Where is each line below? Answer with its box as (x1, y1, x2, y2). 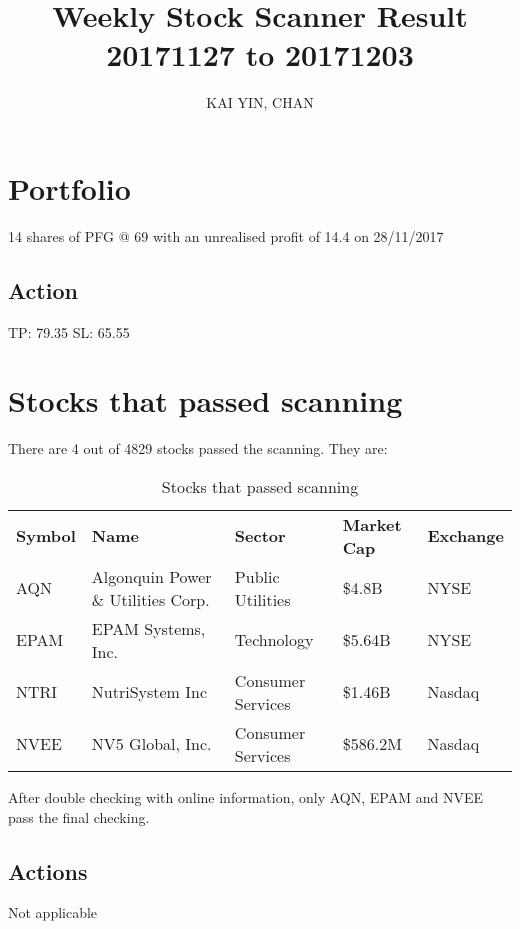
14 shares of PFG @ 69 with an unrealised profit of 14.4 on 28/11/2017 (8, 225, 444, 246)
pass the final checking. (8, 806, 150, 827)
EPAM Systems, (91, 616, 206, 640)
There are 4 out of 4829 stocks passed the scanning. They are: (8, 438, 388, 459)
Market (342, 512, 402, 536)
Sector (234, 524, 286, 548)
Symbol (16, 524, 76, 548)
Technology (234, 628, 314, 652)
